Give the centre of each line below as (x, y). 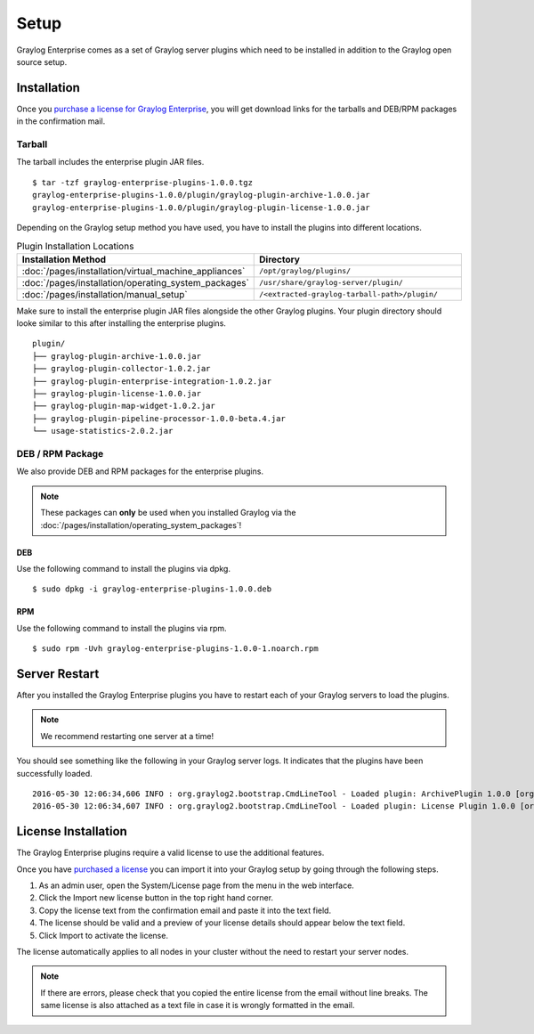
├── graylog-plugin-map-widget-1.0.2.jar (124, 406)
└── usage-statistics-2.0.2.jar (103, 431)
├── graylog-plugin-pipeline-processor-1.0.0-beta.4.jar (159, 418)
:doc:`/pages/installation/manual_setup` (105, 294)
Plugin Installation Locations (75, 246)
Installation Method (64, 259)
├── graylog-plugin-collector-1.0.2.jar (121, 369)
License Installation (72, 831)
